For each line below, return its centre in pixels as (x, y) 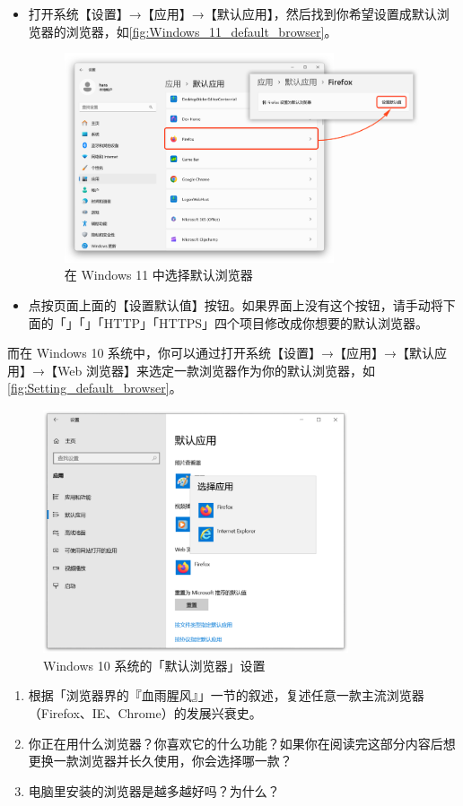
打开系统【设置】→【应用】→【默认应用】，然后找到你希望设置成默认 (232, 13)
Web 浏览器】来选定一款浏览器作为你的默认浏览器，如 (216, 370)
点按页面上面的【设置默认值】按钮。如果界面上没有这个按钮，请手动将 (236, 304)
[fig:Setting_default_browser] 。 (95, 388)
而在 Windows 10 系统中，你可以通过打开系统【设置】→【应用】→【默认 (221, 353)
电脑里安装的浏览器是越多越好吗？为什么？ (154, 790)
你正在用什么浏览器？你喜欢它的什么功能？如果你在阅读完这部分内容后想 (242, 743)
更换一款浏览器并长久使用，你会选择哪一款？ (160, 761)
